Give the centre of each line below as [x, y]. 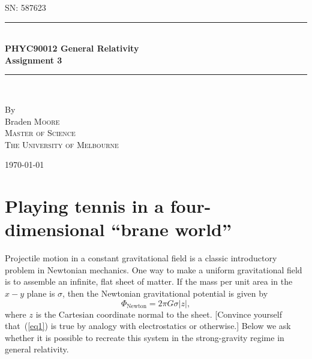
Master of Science [40, 133]
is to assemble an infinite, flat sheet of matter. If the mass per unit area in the [149, 281]
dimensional [55, 229]
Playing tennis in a [84, 206]
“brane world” [171, 229]
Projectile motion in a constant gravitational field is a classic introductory [141, 258]
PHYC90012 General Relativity [72, 48]
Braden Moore [32, 121]
